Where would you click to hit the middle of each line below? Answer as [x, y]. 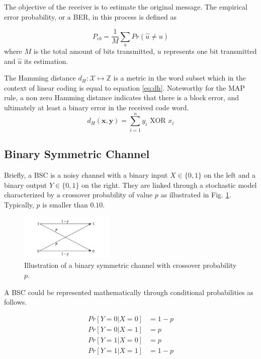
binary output [26, 185]
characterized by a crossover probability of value [78, 195]
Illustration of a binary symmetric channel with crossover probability [130, 265]
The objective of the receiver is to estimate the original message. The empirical [126, 7]
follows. [16, 302]
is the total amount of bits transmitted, [94, 51]
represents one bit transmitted [210, 51]
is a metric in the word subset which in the [180, 78]
